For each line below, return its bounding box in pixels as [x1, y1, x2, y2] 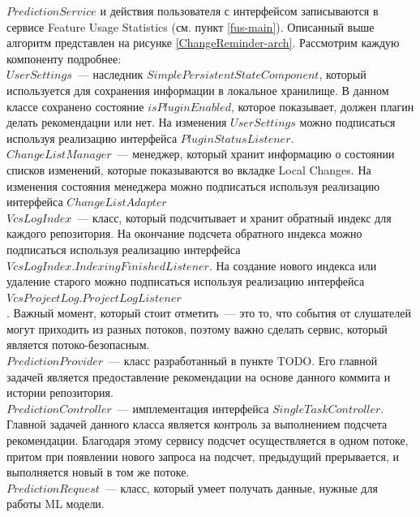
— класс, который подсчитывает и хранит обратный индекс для [77, 209, 392, 226]
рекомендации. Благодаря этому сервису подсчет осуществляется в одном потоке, [6, 432, 409, 449]
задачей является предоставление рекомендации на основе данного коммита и [6, 368, 391, 385]
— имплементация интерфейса [117, 399, 269, 416]
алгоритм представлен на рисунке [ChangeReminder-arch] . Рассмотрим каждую [6, 34, 400, 51]
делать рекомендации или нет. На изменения [6, 114, 227, 131]
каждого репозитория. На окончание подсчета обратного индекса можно [6, 225, 362, 242]
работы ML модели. [6, 495, 105, 512]
